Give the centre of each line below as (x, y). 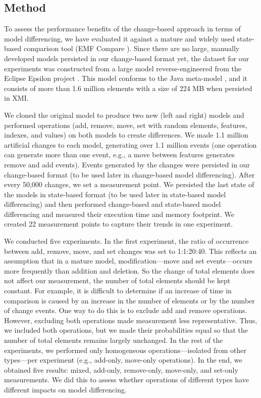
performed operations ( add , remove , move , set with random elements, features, (126, 125)
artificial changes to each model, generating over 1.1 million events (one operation (130, 144)
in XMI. (16, 98)
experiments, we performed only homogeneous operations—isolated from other (125, 350)
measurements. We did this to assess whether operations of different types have (126, 380)
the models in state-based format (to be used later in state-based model (115, 194)
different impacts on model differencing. (65, 389)
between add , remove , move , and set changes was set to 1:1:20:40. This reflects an (130, 251)
